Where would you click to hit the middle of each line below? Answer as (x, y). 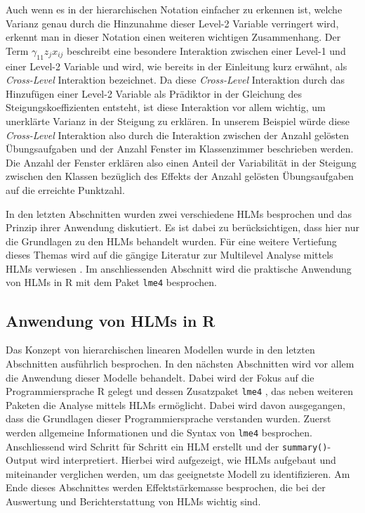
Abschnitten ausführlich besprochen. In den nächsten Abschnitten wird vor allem (180, 363)
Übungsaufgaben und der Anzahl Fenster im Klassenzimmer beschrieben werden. (180, 149)
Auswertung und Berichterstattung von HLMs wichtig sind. (133, 501)
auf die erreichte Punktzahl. (65, 189)
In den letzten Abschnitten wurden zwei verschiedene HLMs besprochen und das (179, 213)
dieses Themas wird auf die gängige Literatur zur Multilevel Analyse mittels (170, 255)
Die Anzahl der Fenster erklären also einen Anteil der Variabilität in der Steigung (181, 162)
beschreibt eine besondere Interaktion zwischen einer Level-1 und (206, 50)
